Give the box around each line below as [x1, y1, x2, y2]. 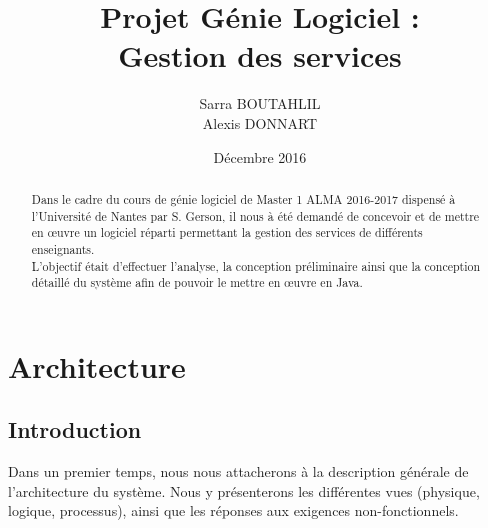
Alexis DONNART [202, 112, 318, 133]
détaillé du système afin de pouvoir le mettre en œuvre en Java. [31, 274, 363, 291]
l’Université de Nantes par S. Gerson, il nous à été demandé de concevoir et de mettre [31, 207, 480, 224]
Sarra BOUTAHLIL [199, 93, 321, 114]
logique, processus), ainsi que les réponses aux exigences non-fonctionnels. [8, 500, 459, 521]
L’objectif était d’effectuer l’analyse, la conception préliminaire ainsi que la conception [31, 257, 481, 274]
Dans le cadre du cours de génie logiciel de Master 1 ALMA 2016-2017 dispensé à [31, 190, 456, 207]
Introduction [8, 414, 142, 445]
